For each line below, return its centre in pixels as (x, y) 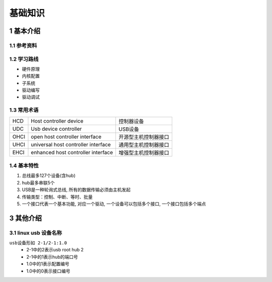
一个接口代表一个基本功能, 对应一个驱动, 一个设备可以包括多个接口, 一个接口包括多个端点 (114, 204)
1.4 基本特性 (24, 165)
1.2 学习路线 (24, 59)
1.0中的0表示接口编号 (48, 271)
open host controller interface (66, 137)
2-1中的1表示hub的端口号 (52, 257)
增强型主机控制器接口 (144, 152)
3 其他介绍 (26, 218)
